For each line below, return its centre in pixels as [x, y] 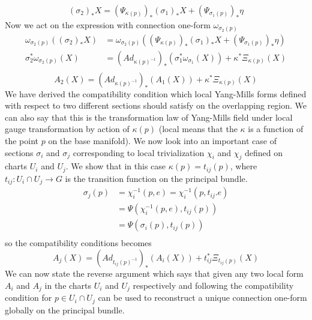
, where [244, 166]
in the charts [68, 285]
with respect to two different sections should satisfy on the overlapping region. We [156, 105]
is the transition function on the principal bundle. [156, 178]
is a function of [276, 129]
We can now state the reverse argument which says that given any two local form [154, 273]
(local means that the [198, 129]
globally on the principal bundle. [65, 309]
